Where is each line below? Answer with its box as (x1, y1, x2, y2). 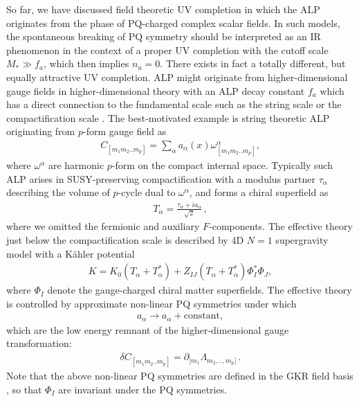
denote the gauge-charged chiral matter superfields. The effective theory (47, 283, 352, 297)
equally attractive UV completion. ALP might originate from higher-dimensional (6, 69, 348, 84)
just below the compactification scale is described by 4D (6, 232, 244, 247)
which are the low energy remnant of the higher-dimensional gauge (6, 322, 289, 337)
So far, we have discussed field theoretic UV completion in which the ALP (6, 2, 320, 16)
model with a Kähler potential (6, 246, 135, 260)
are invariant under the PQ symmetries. (58, 382, 228, 396)
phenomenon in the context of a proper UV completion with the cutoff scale (6, 42, 329, 57)
